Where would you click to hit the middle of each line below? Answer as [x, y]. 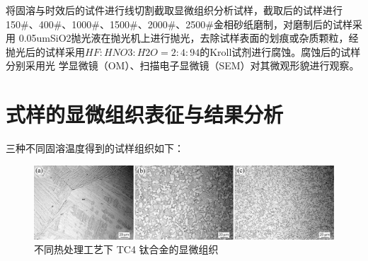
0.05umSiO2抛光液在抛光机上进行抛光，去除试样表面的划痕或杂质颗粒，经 [189, 38]
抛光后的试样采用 [45, 51]
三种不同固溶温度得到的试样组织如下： [95, 148]
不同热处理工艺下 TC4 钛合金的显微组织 [126, 249]
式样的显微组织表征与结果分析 [145, 114]
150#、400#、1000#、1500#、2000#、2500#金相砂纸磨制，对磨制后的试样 [179, 24]
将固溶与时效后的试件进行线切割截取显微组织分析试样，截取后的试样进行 [174, 10]
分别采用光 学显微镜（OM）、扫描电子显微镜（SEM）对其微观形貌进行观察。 [183, 65]
